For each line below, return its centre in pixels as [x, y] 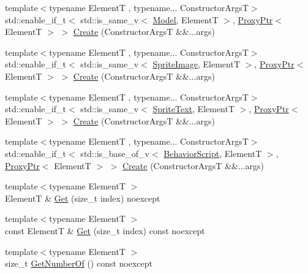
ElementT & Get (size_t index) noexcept [83, 198]
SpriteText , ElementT [194, 109]
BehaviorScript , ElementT [213, 153]
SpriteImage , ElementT [196, 64]
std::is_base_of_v [115, 153]
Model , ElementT [186, 19]
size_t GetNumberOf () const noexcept [79, 263]
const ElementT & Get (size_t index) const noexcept [105, 230]
